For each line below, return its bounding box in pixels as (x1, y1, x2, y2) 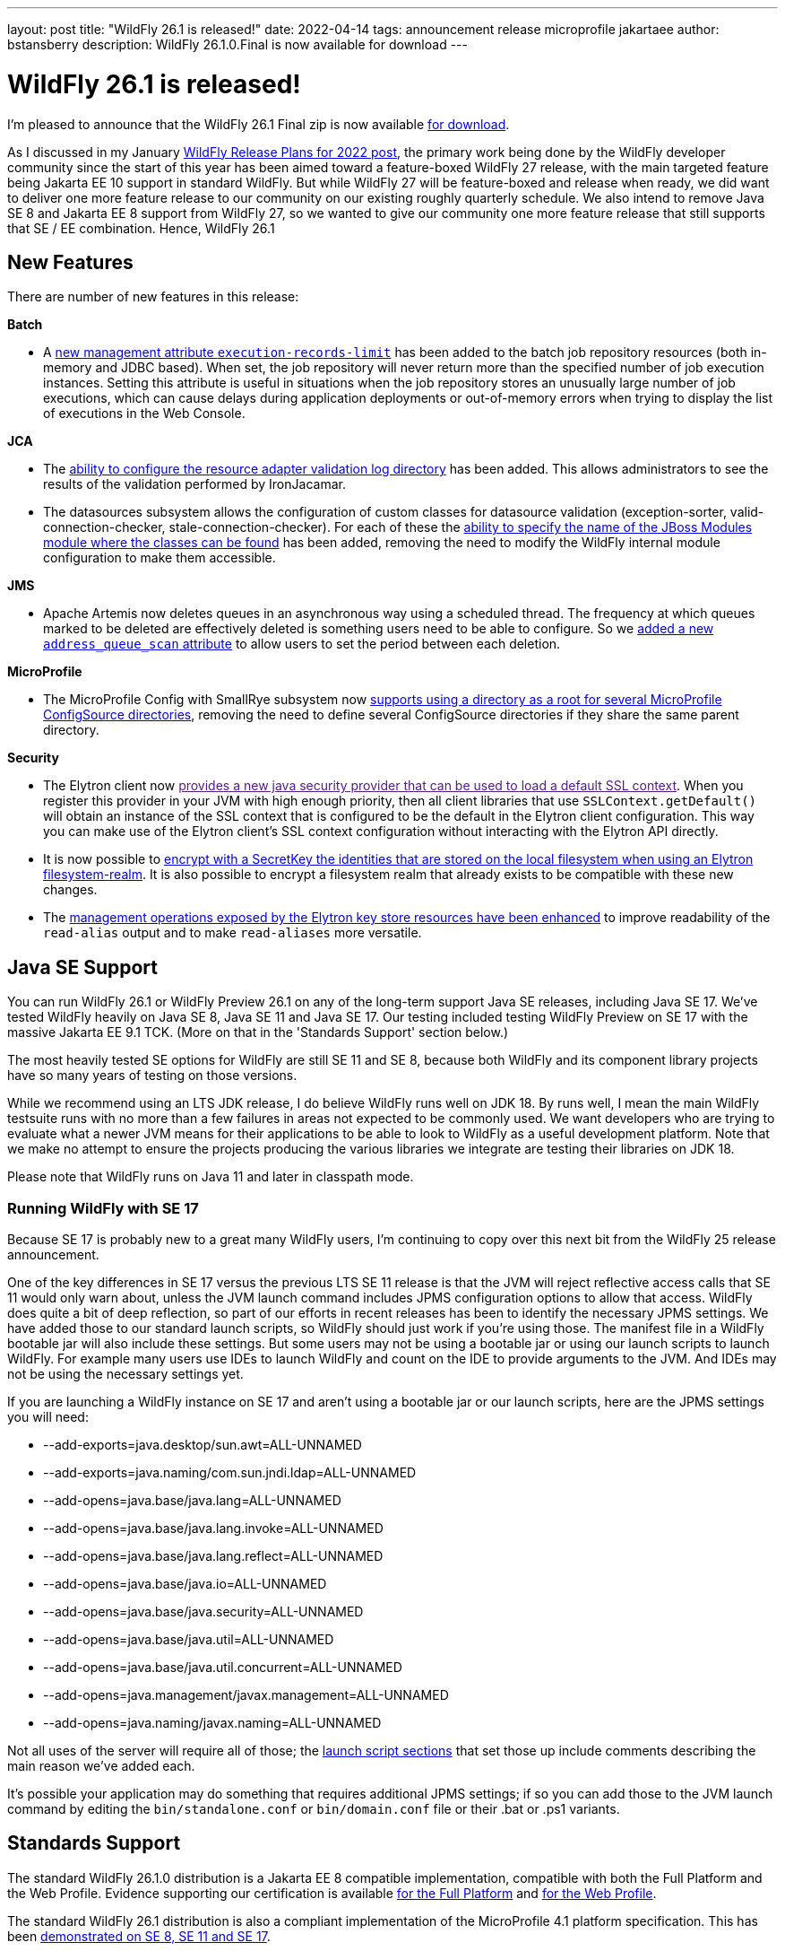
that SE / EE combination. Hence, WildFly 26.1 (7, 220, 275, 236)
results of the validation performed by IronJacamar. (43, 476, 346, 492)
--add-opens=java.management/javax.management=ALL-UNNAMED (43, 1686, 449, 1703)
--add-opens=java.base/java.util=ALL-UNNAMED (43, 1631, 334, 1647)
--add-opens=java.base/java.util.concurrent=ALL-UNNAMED (43, 1659, 402, 1675)
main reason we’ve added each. (7, 1757, 195, 1773)
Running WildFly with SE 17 (7, 1198, 199, 1217)
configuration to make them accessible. (43, 550, 276, 566)
